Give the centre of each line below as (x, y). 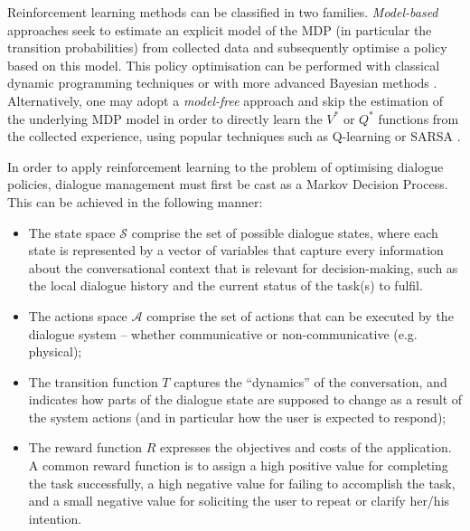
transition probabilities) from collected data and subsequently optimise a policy (227, 47)
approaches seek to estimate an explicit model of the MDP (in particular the (220, 29)
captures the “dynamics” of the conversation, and (310, 381)
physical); (55, 351)
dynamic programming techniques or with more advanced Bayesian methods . (222, 83)
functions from (418, 118)
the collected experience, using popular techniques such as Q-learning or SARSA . (234, 136)
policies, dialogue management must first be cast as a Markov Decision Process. (228, 184)
